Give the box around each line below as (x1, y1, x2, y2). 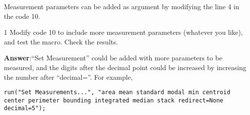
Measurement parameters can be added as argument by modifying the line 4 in (4, 1, 239, 11)
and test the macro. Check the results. (4, 36, 118, 46)
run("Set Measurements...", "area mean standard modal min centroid (4, 89, 231, 96)
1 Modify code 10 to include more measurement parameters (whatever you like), (4, 27, 243, 37)
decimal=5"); (4, 105, 46, 112)
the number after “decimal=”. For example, (4, 72, 133, 82)
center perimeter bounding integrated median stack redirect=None (4, 97, 224, 104)
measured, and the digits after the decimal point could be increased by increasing (4, 62, 247, 72)
